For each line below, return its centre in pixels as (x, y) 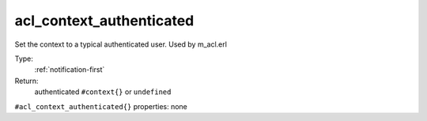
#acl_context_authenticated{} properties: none (101, 106)
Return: (26, 81)
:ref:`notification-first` (70, 70)
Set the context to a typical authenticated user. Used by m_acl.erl (121, 44)
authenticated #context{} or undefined (103, 92)
